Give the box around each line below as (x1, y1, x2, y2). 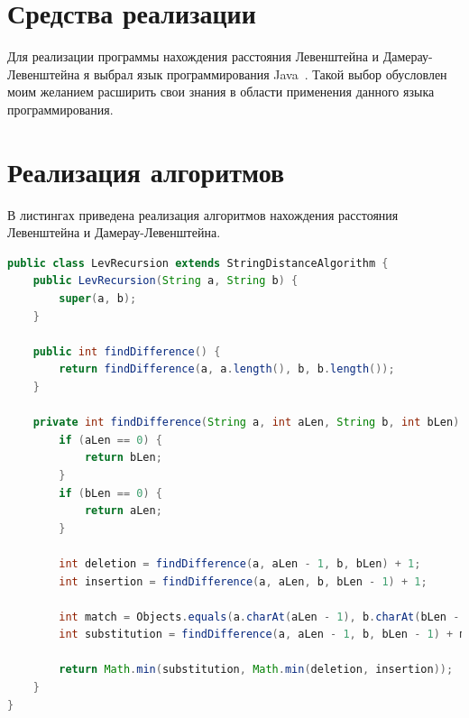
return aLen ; (84, 504, 162, 518)
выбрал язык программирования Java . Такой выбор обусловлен (93, 64, 447, 83)
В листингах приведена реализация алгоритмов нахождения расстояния (7, 205, 399, 224)
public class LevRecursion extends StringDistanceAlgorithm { (7, 256, 389, 270)
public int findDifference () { (32, 345, 221, 358)
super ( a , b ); (59, 292, 137, 305)
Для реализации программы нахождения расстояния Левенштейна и (7, 47, 380, 66)
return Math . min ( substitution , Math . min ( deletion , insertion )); (59, 663, 454, 677)
